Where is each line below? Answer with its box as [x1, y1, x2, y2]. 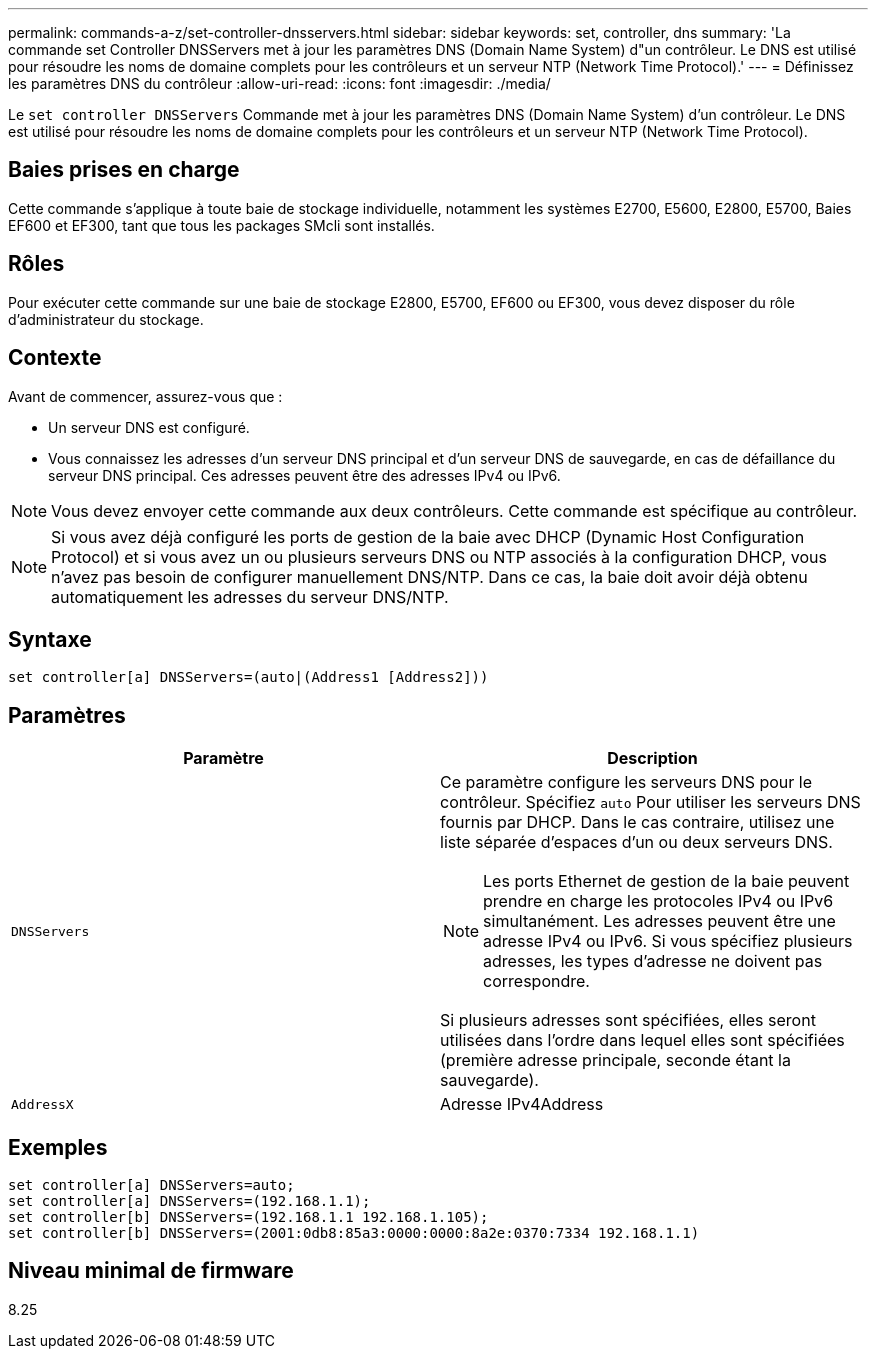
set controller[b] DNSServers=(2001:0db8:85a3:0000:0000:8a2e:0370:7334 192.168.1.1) [8, 1225, 700, 1242]
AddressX [11, 1096, 74, 1112]
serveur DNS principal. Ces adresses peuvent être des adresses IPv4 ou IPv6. [48, 466, 561, 484]
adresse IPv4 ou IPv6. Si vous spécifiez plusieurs [483, 931, 853, 952]
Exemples [8, 1134, 108, 1160]
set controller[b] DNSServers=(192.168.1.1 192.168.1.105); [8, 1209, 489, 1226]
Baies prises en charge [8, 157, 240, 183]
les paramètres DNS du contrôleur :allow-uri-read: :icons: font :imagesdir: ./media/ [8, 75, 551, 92]
